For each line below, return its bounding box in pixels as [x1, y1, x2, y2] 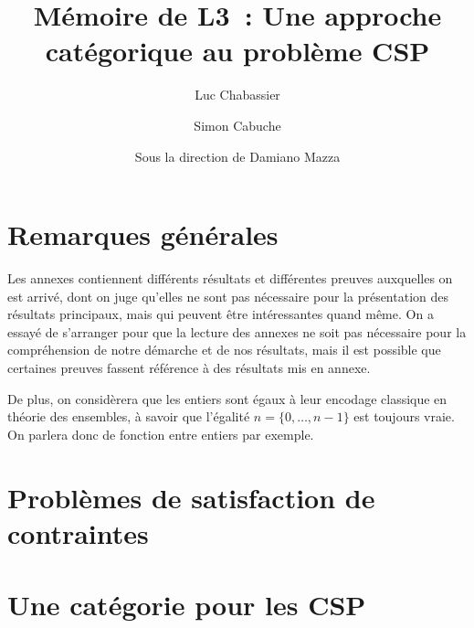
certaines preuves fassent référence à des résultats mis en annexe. [7, 358, 371, 377]
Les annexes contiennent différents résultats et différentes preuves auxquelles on [7, 269, 453, 288]
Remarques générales [7, 216, 279, 253]
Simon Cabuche [194, 115, 281, 134]
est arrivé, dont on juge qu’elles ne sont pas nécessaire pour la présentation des [7, 286, 448, 305]
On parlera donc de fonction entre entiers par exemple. [7, 424, 314, 443]
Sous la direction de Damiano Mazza [134, 146, 341, 165]
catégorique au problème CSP [45, 32, 430, 69]
